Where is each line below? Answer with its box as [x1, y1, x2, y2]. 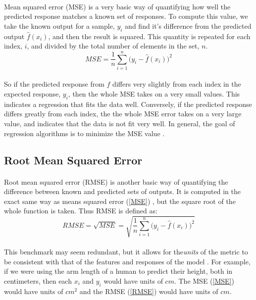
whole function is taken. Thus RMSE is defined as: [4, 205, 157, 216]
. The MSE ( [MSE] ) [174, 275, 234, 286]
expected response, [4, 89, 61, 99]
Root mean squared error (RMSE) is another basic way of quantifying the [4, 176, 228, 187]
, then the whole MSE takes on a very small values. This [68, 89, 240, 99]
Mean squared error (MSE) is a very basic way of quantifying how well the [4, 1, 231, 11]
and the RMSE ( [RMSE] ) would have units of [79, 286, 218, 296]
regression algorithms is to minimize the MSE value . [4, 128, 165, 138]
